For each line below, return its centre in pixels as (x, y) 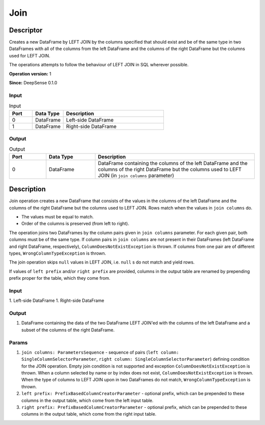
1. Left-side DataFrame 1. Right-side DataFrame (57, 301)
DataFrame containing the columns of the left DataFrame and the (173, 163)
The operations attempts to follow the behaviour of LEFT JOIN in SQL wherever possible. (99, 65)
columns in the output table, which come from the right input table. (89, 414)
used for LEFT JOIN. (30, 55)
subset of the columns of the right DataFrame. (68, 330)
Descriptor (26, 30)
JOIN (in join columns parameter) (136, 175)
